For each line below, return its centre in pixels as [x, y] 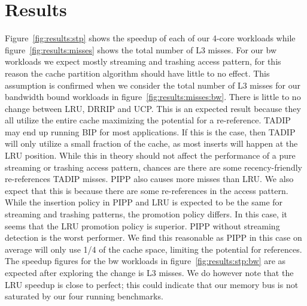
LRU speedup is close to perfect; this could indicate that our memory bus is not [152, 284]
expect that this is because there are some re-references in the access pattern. [147, 190]
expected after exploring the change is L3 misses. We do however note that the [149, 272]
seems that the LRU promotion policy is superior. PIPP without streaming [142, 225]
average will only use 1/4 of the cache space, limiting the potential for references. [153, 249]
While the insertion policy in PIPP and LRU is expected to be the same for [144, 202]
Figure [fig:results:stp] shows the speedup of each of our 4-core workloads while [150, 38]
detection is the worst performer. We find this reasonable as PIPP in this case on [153, 237]
